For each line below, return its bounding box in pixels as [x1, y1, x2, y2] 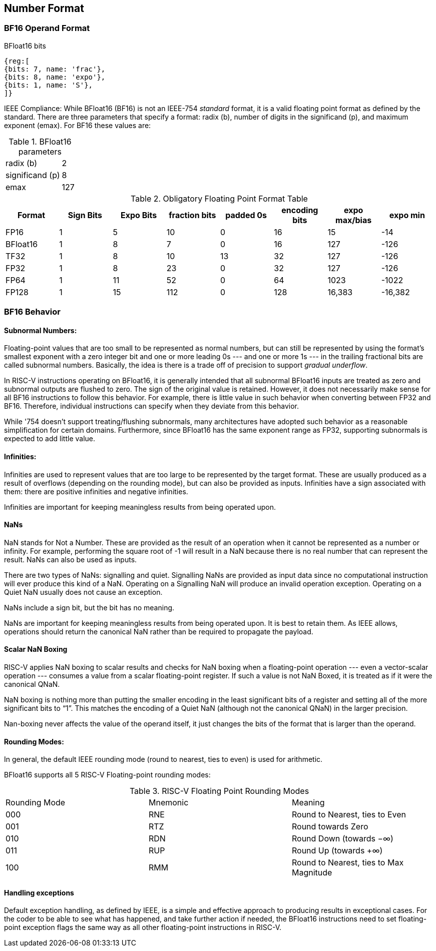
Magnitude [291, 867, 332, 878]
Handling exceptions [4, 888, 74, 897]
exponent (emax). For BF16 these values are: [4, 121, 151, 130]
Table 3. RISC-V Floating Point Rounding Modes [129, 786, 309, 796]
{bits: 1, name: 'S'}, [4, 81, 93, 89]
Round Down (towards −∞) [291, 833, 393, 844]
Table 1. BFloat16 [9, 136, 72, 147]
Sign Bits [68, 210, 103, 220]
